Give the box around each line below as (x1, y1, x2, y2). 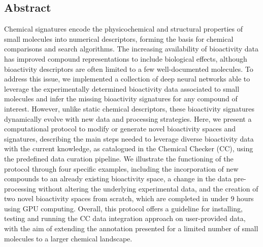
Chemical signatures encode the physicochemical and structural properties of (4, 23, 243, 34)
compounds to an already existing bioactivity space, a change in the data (4, 173, 232, 184)
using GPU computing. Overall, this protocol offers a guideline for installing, (4, 203, 243, 213)
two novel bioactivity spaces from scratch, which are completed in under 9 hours (4, 193, 254, 204)
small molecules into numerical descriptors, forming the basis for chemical (4, 33, 234, 44)
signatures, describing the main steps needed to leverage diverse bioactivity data (4, 133, 254, 144)
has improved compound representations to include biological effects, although (4, 53, 247, 64)
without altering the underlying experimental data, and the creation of (38, 183, 258, 194)
